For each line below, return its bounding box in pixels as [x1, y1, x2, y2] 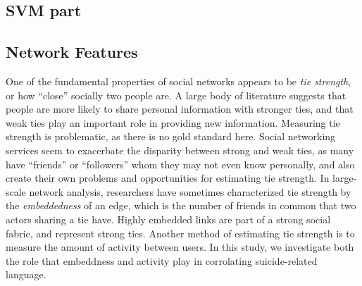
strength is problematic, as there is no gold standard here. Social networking [6, 129, 336, 144]
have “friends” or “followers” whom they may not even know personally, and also [6, 156, 355, 171]
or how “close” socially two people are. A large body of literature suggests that [6, 87, 347, 102]
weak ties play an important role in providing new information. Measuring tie [6, 115, 340, 130]
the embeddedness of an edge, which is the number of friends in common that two [6, 198, 356, 213]
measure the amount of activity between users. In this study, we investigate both [6, 240, 354, 254]
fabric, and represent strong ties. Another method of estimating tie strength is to [6, 225, 355, 240]
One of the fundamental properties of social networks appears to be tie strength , [6, 73, 351, 88]
